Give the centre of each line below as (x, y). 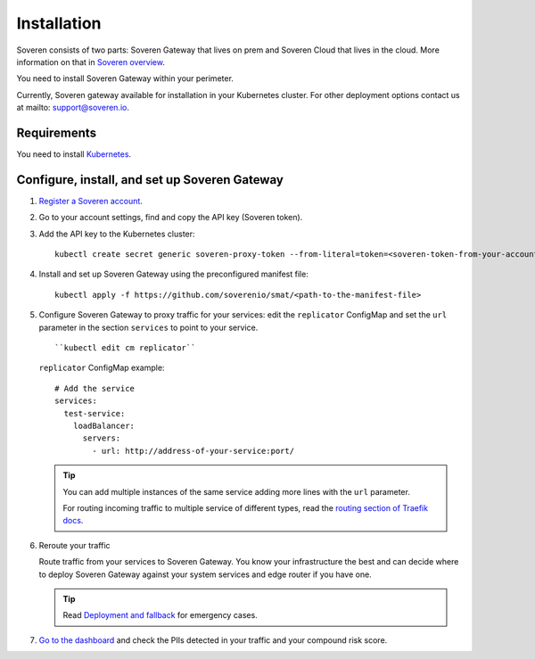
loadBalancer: (104, 426)
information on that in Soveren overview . (91, 62)
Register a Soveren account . (91, 201)
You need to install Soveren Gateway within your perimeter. (125, 78)
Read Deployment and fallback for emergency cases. (160, 615)
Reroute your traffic (74, 545)
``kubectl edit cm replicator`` (125, 348)
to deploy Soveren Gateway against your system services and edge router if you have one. (205, 574)
